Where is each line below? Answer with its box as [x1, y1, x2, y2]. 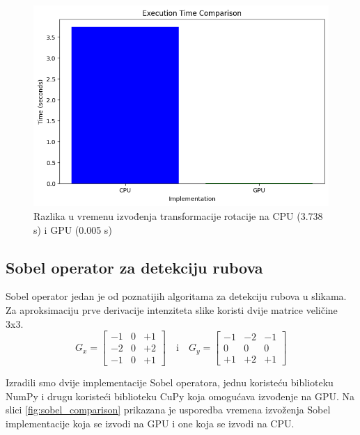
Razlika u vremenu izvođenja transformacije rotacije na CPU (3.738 [33, 208, 323, 223]
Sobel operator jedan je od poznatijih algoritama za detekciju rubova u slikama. [6, 289, 347, 303]
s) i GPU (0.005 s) [33, 222, 112, 237]
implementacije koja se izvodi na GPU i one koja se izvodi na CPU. [6, 416, 295, 431]
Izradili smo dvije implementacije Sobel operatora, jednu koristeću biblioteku [6, 375, 334, 390]
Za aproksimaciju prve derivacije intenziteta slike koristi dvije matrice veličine [6, 302, 338, 317]
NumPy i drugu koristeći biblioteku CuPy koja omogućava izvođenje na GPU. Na [6, 388, 354, 403]
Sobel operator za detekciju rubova [6, 256, 263, 278]
